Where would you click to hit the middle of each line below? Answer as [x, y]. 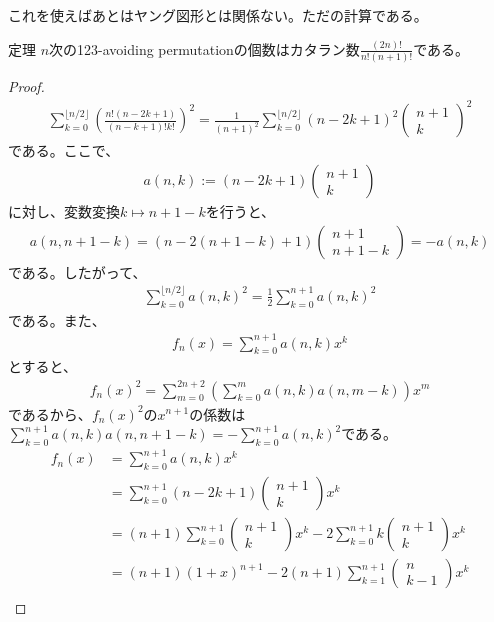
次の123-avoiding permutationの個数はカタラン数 [204, 48]
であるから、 [50, 413]
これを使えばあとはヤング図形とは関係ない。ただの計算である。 [218, 15]
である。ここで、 [64, 150]
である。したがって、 [77, 271]
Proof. [26, 86]
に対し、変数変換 [64, 210]
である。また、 [57, 319]
